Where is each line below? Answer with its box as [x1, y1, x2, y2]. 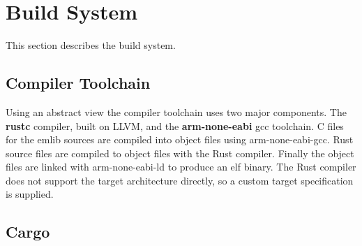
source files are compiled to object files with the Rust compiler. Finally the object [6, 145, 354, 160]
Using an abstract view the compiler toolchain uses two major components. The [6, 104, 347, 119]
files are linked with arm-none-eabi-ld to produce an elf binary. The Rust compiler [6, 159, 356, 174]
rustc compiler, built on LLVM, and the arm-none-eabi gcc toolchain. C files [6, 118, 344, 133]
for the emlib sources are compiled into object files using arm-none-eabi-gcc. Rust [6, 132, 354, 147]
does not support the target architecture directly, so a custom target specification [6, 173, 354, 187]
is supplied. [6, 187, 54, 201]
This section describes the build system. [6, 38, 176, 52]
